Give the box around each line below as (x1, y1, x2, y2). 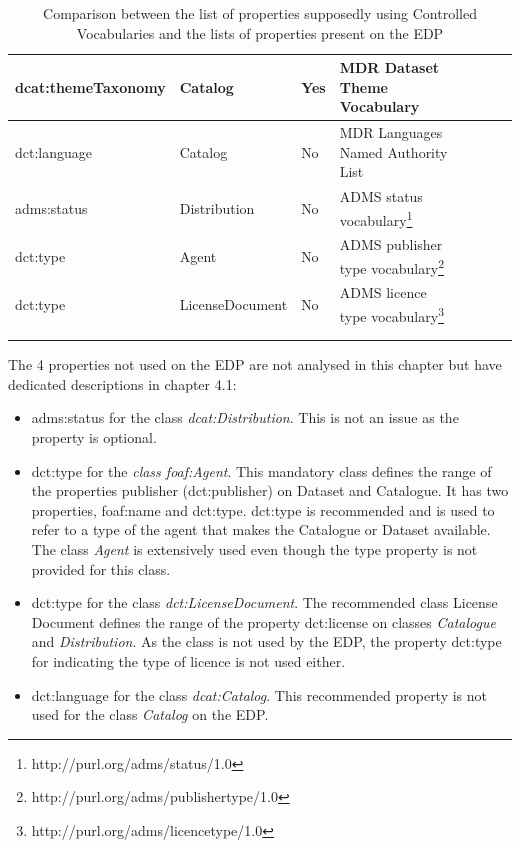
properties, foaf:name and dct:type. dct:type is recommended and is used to (31, 499, 495, 520)
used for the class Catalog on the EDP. (31, 704, 269, 725)
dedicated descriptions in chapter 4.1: (8, 373, 237, 394)
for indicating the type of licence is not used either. (31, 651, 346, 671)
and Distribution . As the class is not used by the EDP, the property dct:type (31, 631, 502, 652)
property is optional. (31, 427, 157, 448)
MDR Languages (339, 122, 443, 143)
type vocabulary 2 (339, 254, 444, 278)
